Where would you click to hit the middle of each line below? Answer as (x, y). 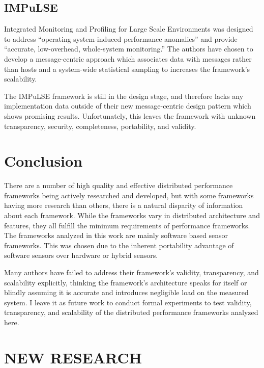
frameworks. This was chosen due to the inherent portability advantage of (119, 245)
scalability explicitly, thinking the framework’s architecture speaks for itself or (126, 282)
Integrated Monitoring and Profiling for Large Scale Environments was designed (129, 29)
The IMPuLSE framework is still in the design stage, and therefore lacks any (124, 96)
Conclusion (43, 161)
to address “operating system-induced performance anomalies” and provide (121, 38)
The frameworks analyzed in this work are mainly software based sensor (116, 235)
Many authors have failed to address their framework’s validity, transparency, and (131, 272)
